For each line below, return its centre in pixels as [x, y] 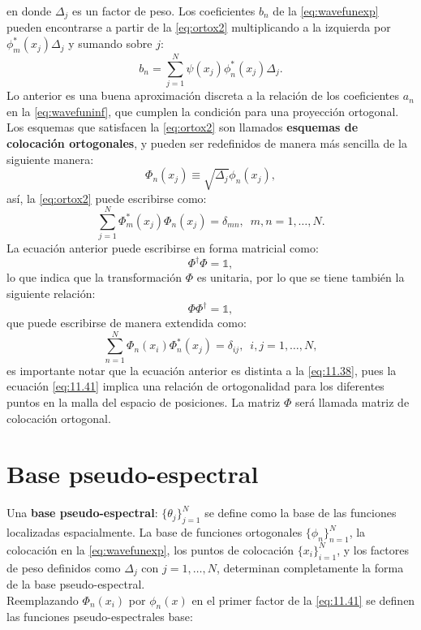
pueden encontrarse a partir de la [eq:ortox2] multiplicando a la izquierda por [199, 27]
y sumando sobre [110, 43]
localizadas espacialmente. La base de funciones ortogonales [155, 532]
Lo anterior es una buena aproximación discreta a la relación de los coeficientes [203, 95]
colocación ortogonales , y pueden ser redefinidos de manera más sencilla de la [207, 142]
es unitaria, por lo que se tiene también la [301, 277]
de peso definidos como [64, 567]
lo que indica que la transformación [95, 277]
